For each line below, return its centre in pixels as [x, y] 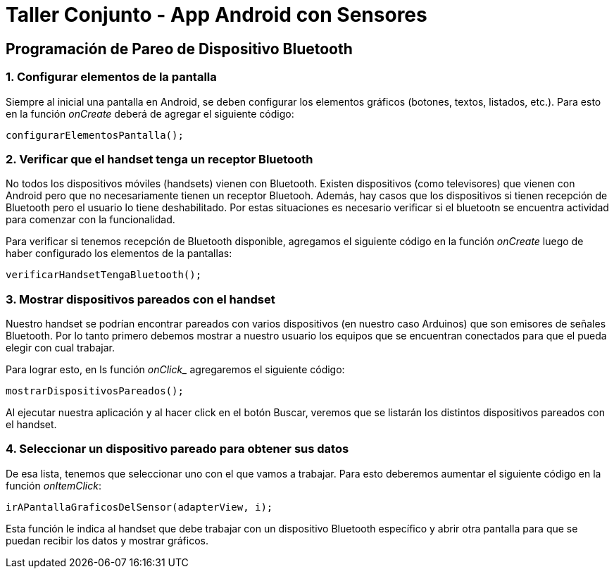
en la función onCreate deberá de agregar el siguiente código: [150, 113]
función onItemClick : [54, 485]
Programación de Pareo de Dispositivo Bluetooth [179, 49]
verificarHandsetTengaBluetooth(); [104, 275]
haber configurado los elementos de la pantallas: [119, 254]
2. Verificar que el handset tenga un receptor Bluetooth [159, 159]
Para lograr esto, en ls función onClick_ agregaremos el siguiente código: [175, 370]
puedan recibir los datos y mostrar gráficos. [107, 540]
